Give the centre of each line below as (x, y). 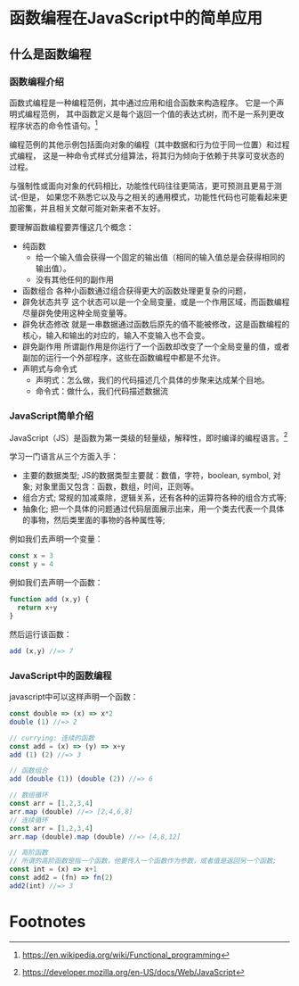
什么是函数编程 (50, 54)
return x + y (37, 608)
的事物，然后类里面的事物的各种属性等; (94, 520)
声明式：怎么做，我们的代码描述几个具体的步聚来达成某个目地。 (152, 379)
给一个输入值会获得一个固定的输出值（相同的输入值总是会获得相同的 (160, 257)
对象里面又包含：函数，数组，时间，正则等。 (116, 486)
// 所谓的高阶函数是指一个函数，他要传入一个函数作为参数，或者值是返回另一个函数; (143, 861)
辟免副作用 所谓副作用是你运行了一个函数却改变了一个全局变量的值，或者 (156, 346)
